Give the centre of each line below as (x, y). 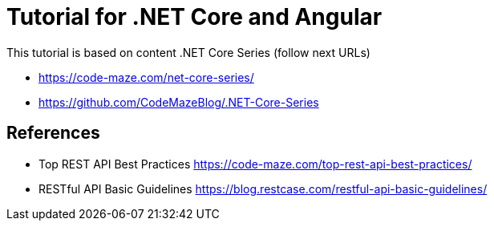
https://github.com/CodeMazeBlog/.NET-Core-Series (179, 102)
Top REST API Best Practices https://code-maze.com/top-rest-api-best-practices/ (255, 164)
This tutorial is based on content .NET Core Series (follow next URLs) (188, 52)
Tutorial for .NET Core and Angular (194, 17)
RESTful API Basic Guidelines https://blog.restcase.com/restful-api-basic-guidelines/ (263, 188)
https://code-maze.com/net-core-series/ (146, 77)
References (53, 133)
